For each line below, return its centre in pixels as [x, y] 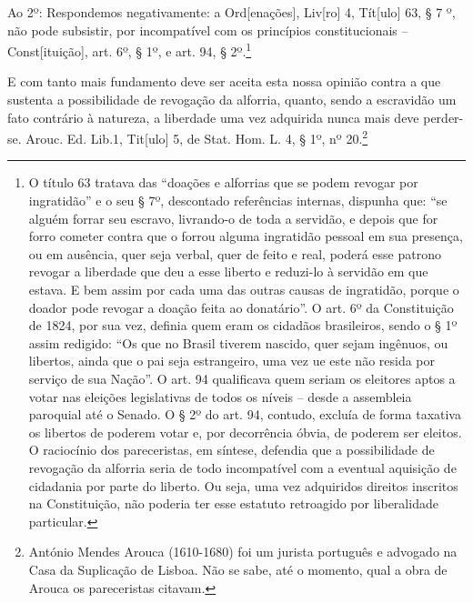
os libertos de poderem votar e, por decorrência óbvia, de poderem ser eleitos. [245, 432]
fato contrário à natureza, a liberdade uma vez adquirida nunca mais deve [213, 117]
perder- [443, 117]
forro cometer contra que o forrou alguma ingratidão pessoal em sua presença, [246, 236]
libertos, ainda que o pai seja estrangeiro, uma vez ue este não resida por [232, 361]
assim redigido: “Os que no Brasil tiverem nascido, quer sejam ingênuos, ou [238, 342]
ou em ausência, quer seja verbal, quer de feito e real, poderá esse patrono [235, 253]
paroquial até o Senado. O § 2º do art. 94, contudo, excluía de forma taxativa [245, 414]
